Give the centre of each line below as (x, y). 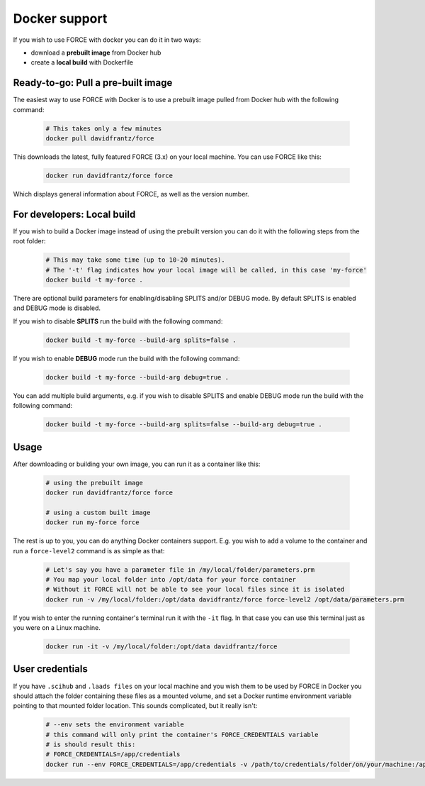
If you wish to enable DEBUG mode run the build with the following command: (126, 358)
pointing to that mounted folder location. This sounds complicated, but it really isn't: (135, 706)
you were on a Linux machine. (57, 628)
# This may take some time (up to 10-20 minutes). (136, 260)
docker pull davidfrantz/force (100, 138)
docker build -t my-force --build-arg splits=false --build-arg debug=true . (184, 425)
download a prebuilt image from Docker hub (96, 52)
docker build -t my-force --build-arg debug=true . (137, 377)
